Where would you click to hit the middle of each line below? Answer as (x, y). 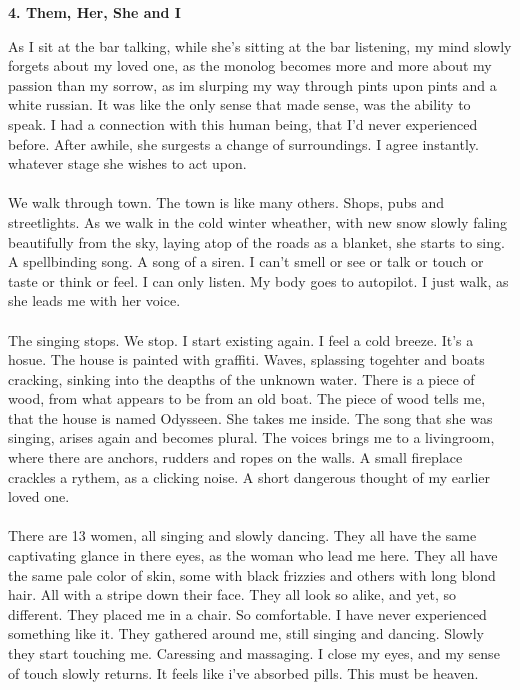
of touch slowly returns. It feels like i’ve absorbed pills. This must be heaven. (243, 672)
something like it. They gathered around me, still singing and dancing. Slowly (246, 633)
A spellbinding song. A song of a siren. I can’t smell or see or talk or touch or (246, 261)
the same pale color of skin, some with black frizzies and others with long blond (252, 574)
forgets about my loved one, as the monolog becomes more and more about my (250, 65)
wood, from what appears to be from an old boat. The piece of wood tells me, (247, 398)
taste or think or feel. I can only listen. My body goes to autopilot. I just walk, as (258, 280)
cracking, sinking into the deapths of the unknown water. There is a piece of (241, 378)
